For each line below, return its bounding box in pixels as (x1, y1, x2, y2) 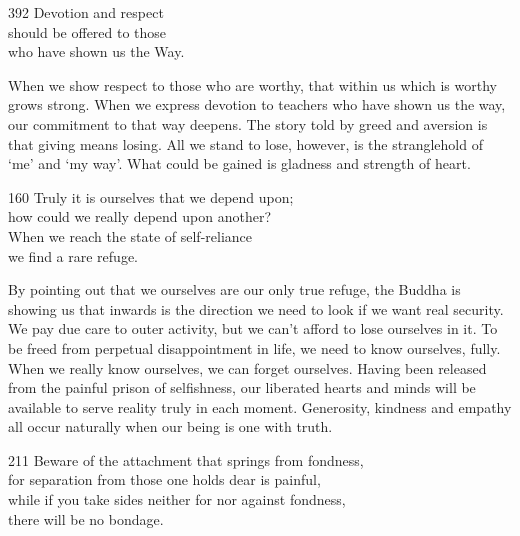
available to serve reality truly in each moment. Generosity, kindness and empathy (8, 396, 512, 417)
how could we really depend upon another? (8, 206, 271, 227)
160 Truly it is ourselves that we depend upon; (8, 186, 294, 207)
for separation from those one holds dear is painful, (8, 469, 321, 490)
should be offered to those (8, 21, 167, 42)
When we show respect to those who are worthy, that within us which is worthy (8, 74, 497, 95)
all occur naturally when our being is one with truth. (8, 416, 333, 437)
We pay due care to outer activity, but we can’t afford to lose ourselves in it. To (8, 318, 498, 339)
